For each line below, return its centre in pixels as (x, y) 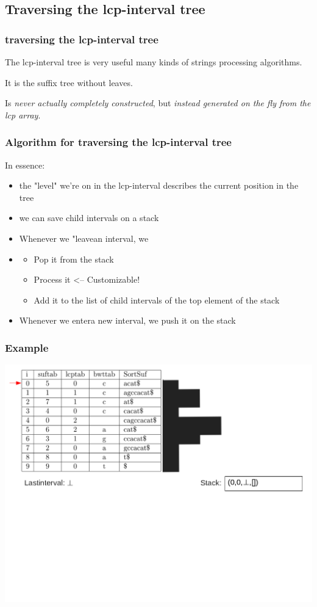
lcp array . (23, 114)
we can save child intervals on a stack (89, 218)
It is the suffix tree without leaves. (69, 82)
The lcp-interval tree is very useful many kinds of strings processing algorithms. (154, 62)
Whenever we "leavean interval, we (84, 238)
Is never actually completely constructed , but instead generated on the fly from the (158, 103)
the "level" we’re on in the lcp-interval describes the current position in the (159, 185)
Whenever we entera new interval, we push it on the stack (127, 320)
